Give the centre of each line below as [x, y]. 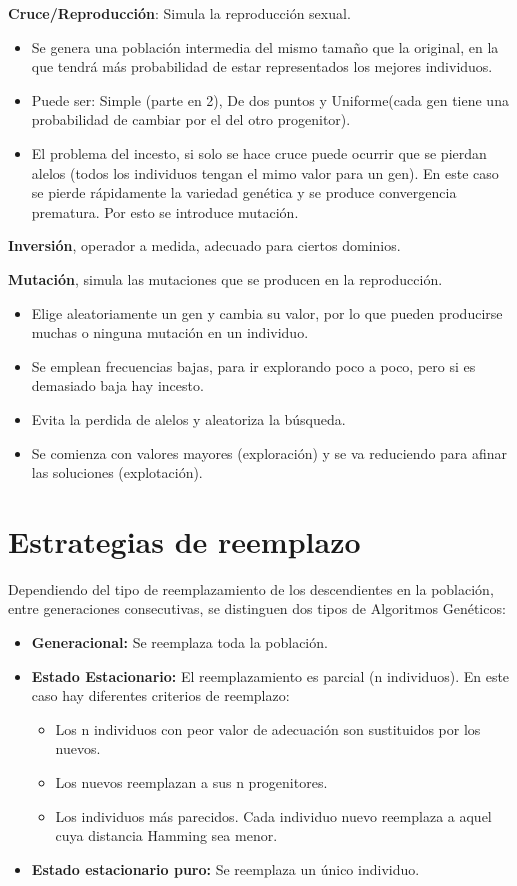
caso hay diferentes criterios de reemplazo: [160, 695]
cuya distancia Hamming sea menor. [166, 835]
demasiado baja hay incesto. [117, 385]
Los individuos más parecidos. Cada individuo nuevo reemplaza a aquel [273, 815]
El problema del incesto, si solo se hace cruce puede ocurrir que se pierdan [259, 152]
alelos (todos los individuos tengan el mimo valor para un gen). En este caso [265, 172]
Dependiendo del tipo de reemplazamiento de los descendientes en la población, [251, 588]
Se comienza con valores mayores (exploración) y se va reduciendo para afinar [269, 452]
